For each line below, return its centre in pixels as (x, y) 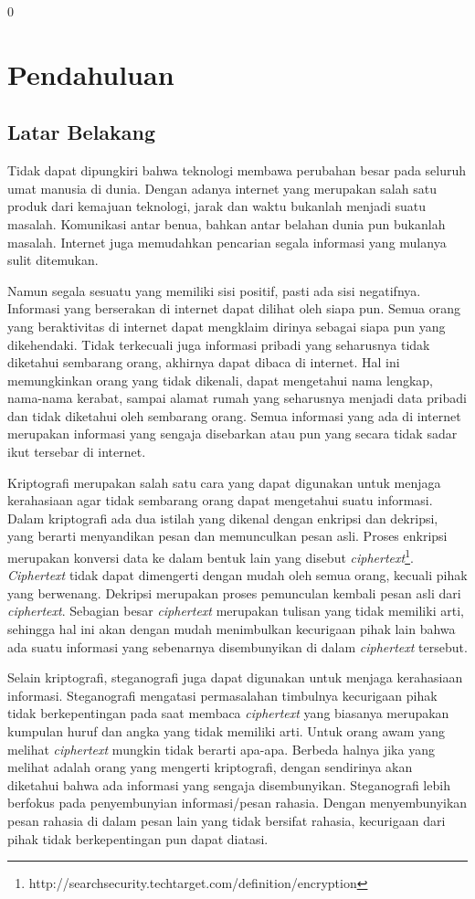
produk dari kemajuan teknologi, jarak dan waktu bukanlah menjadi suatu (217, 206)
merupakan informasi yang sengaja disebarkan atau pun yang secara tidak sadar (232, 434)
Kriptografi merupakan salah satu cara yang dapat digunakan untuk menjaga (224, 482)
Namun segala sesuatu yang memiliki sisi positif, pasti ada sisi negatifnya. (214, 290)
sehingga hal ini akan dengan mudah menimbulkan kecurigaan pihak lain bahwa (232, 629)
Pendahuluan (91, 74)
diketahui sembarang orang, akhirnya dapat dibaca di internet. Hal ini (204, 362)
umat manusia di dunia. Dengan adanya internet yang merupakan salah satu (222, 188)
